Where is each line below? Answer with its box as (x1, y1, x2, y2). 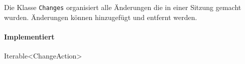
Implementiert (4, 31, 55, 41)
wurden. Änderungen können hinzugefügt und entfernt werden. (4, 11, 197, 22)
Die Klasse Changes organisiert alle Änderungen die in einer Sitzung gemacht (4, 2, 241, 12)
